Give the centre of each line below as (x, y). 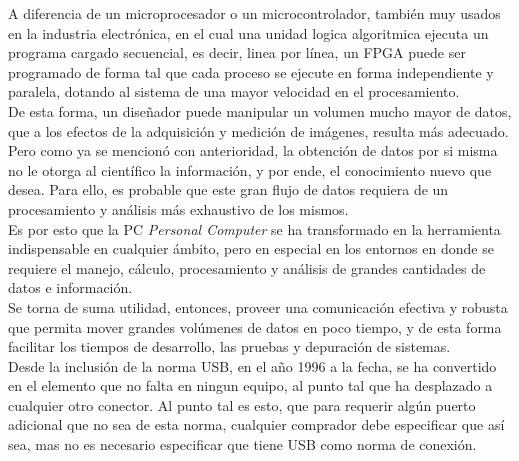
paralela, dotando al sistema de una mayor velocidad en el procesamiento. (234, 91)
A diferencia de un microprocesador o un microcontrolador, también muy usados (254, 13)
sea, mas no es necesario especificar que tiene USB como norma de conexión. (242, 444)
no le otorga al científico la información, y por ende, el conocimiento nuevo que (250, 169)
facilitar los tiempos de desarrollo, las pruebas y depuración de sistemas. (229, 346)
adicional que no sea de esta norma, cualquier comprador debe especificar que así (256, 424)
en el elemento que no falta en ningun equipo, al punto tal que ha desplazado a (250, 385)
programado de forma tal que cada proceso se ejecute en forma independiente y (251, 71)
